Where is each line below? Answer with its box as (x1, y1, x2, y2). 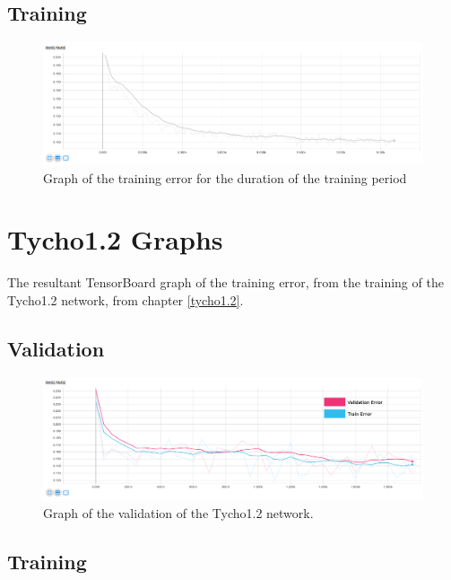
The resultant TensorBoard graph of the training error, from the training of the (7, 273, 444, 292)
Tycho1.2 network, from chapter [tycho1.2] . (7, 290, 244, 309)
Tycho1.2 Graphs (7, 221, 223, 258)
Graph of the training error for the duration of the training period (43, 168, 407, 187)
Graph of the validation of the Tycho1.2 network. (43, 504, 314, 523)
